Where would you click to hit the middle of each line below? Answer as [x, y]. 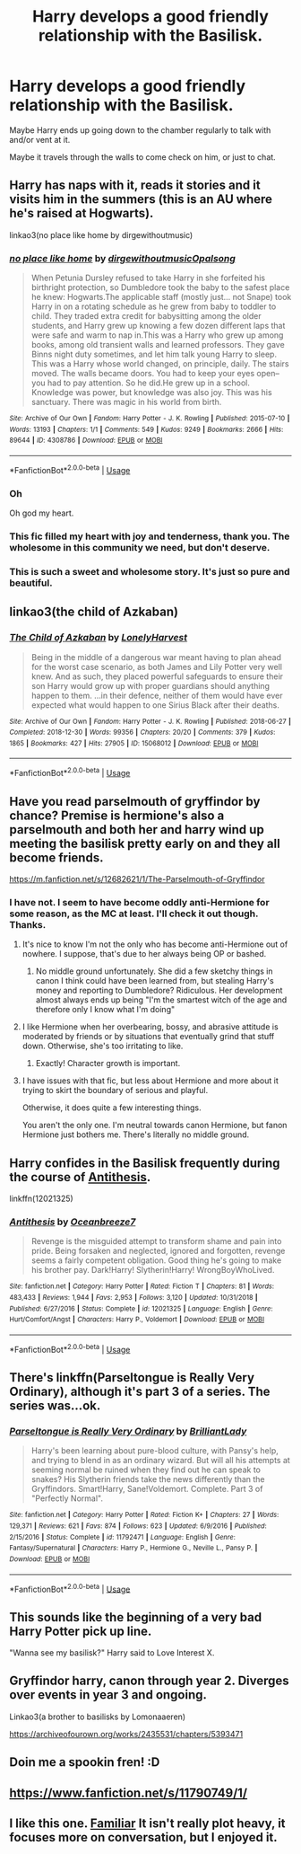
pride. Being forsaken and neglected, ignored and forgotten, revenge [158, 1251]
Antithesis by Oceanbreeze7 [73, 1222]
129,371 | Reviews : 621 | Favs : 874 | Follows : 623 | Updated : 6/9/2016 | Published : [138, 1526]
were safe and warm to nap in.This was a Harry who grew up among [157, 335]
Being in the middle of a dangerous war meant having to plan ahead [156, 657]
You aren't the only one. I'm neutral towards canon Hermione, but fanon [155, 1126]
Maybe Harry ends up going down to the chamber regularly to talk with [140, 130]
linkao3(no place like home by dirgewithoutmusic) [101, 234]
